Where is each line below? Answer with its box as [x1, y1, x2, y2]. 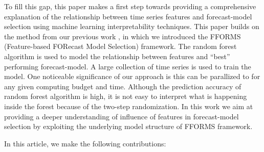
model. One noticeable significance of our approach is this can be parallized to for [4, 71, 260, 82]
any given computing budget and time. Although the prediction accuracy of [4, 81, 241, 91]
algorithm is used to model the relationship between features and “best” [4, 50, 230, 61]
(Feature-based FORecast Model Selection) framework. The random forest [4, 41, 237, 52]
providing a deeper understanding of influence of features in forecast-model [4, 111, 239, 121]
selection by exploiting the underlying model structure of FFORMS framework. [4, 121, 253, 132]
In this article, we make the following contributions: [4, 138, 166, 148]
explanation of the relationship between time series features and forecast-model [4, 11, 252, 21]
